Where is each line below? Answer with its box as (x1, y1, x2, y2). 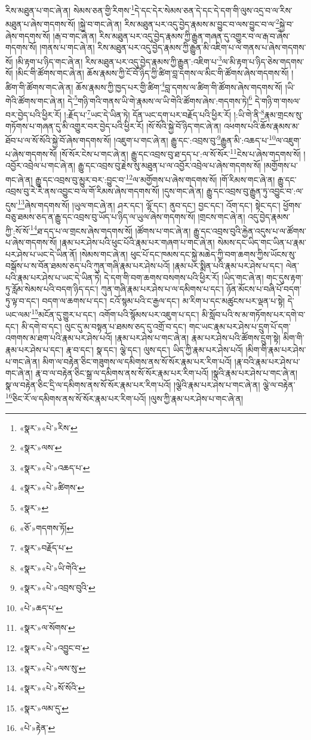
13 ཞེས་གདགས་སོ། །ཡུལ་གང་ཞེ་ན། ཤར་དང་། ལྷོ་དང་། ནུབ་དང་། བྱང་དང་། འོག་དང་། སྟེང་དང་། (17, 197, 281, 211)
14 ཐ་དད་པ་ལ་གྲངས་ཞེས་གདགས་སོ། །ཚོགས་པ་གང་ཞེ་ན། (30, 222, 191, 237)
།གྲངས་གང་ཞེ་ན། (198, 210, 245, 223)
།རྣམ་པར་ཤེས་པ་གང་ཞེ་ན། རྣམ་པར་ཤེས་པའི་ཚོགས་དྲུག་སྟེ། (115, 332, 281, 344)
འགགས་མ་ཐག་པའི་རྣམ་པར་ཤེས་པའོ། (5, 332, 112, 344)
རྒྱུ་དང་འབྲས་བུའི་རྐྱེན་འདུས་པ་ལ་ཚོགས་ (193, 224, 306, 237)
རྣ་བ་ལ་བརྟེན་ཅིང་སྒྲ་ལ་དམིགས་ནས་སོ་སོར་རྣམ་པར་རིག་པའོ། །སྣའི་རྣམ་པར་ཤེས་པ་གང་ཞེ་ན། (35, 367, 298, 379)
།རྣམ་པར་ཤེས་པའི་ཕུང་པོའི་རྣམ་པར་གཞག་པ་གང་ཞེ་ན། (60, 236, 215, 248)
